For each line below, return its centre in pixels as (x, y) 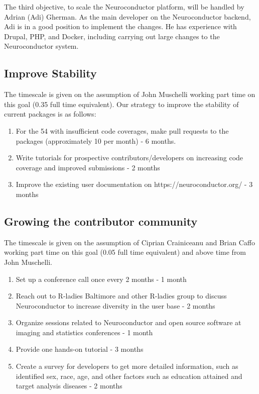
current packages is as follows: (50, 114)
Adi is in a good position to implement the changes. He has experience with (120, 26)
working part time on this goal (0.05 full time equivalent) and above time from (125, 252)
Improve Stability (50, 73)
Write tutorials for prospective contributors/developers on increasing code (129, 158)
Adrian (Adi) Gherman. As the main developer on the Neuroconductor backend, (127, 16)
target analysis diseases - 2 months (69, 386)
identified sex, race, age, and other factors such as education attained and (129, 376)
